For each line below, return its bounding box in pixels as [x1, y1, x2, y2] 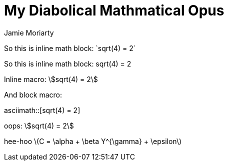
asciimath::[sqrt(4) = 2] [4, 105, 80, 114]
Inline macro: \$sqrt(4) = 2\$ [4, 74, 98, 83]
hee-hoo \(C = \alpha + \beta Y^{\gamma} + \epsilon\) [4, 136, 182, 145]
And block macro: [4, 90, 62, 99]
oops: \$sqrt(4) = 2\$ [4, 121, 74, 130]
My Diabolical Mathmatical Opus [4, 2, 224, 19]
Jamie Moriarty [4, 28, 54, 37]
